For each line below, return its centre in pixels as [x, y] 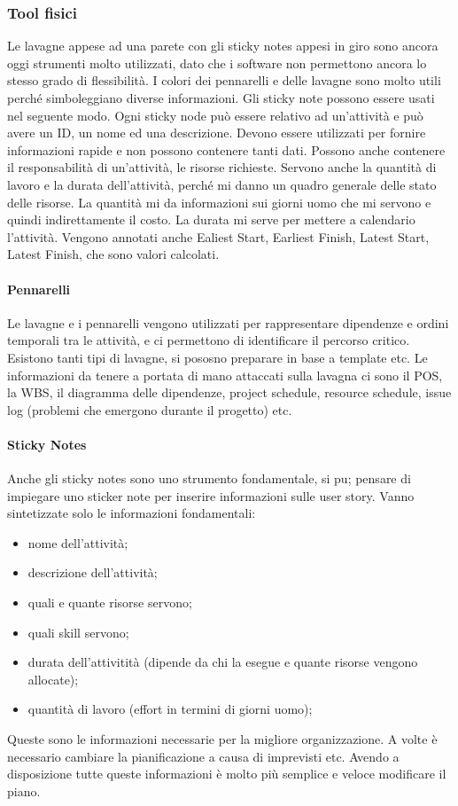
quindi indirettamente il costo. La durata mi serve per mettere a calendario [211, 219]
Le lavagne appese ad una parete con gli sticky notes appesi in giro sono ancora [223, 46]
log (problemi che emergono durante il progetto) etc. [150, 409]
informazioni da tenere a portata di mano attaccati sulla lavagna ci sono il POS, [225, 375]
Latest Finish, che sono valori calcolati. [113, 254]
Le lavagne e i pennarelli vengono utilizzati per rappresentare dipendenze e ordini [228, 322]
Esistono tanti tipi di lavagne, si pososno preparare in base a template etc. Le [217, 357]
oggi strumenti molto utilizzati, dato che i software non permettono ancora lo [217, 63]
